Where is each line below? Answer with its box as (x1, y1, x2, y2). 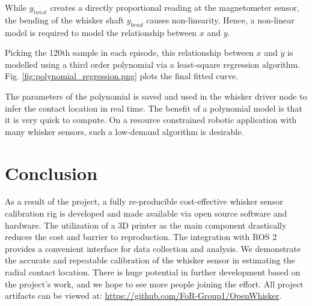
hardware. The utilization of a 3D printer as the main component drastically (5, 218, 287, 231)
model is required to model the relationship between (5, 26, 197, 38)
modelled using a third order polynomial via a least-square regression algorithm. (5, 58, 301, 70)
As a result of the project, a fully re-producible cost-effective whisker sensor (5, 195, 283, 208)
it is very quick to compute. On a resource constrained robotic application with (5, 113, 297, 126)
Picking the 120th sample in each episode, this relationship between (5, 46, 254, 59)
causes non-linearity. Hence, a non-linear (145, 13, 295, 26)
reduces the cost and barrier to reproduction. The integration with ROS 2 (5, 230, 277, 243)
